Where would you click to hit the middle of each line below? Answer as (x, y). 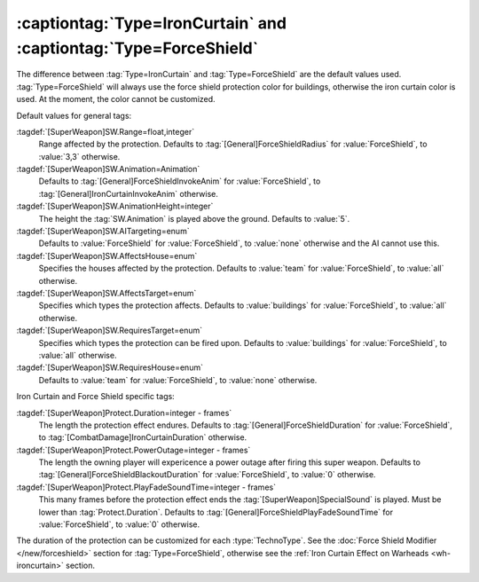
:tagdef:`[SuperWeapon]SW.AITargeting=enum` (103, 232)
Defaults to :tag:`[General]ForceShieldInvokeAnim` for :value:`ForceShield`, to (180, 181)
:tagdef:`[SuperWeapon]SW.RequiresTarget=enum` (110, 330)
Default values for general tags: (74, 115)
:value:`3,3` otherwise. (79, 156)
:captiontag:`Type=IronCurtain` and (152, 23)
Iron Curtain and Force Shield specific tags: (95, 397)
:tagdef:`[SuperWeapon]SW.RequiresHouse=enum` (110, 367)
